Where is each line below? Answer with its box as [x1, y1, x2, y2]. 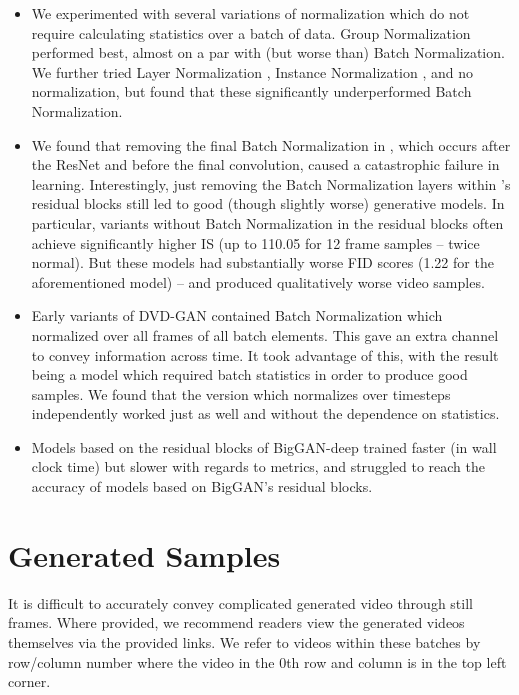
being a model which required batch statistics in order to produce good [31, 364, 468, 385]
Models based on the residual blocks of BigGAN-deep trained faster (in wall [31, 436, 497, 457]
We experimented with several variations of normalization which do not [31, 3, 470, 23]
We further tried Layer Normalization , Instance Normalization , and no [31, 61, 473, 82]
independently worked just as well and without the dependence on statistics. [31, 403, 500, 424]
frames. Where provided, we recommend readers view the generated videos [8, 612, 465, 633]
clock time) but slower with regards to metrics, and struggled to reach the [31, 456, 485, 477]
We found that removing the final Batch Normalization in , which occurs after [31, 134, 511, 155]
